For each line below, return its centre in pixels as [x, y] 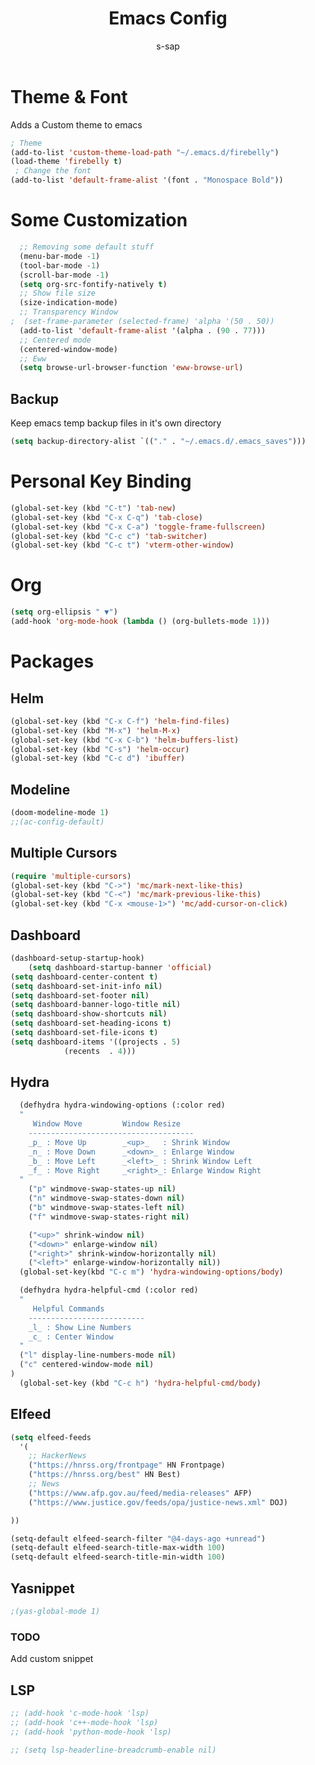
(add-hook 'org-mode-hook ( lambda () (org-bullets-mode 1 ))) [140, 622]
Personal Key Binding [101, 481]
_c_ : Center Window [71, 1337]
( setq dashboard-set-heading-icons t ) [91, 1023]
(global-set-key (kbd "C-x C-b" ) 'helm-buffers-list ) [125, 740]
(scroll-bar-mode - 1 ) [64, 275]
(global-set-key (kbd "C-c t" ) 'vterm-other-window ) [122, 545]
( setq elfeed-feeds [51, 1437]
